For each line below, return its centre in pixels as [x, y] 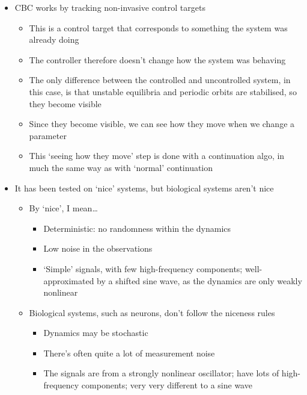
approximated [69, 280]
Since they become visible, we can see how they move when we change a [162, 124]
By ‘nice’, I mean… [63, 208]
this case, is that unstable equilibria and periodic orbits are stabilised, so [163, 91]
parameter [48, 135]
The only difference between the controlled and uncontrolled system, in [160, 80]
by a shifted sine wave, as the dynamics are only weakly [199, 280]
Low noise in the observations [98, 248]
